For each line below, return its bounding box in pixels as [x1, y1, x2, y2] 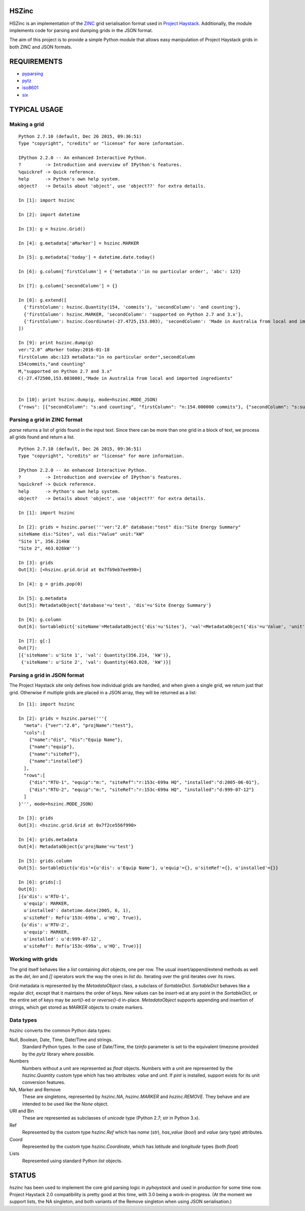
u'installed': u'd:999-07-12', [23, 936, 102, 942]
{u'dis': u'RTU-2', [21, 922, 70, 928]
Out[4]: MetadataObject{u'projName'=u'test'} [18, 843, 134, 849]
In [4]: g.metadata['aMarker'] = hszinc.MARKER [18, 240, 139, 246]
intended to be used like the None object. [22, 1101, 109, 1107]
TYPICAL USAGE [9, 105, 64, 114]
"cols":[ [23, 730, 46, 735]
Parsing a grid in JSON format [9, 671, 84, 678]
